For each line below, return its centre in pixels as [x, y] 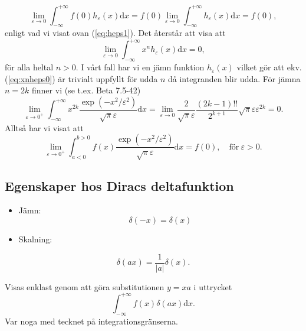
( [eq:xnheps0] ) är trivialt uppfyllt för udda [81, 78]
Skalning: [35, 238]
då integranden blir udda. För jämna [234, 78]
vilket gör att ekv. [269, 67]
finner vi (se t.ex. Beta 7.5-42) [86, 90]
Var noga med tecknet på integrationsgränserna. [91, 321]
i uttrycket [213, 286]
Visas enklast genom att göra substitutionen [85, 286]
